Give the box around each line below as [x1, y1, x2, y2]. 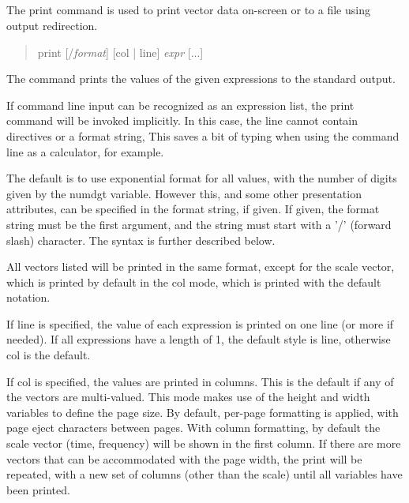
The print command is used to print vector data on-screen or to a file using [6, 2, 370, 18]
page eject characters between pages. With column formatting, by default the [6, 419, 381, 436]
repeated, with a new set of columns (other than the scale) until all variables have [6, 466, 403, 482]
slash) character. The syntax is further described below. [6, 231, 276, 248]
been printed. [6, 481, 70, 497]
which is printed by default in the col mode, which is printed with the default [6, 273, 381, 290]
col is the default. [6, 347, 91, 363]
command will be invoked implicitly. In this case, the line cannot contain [6, 112, 358, 129]
